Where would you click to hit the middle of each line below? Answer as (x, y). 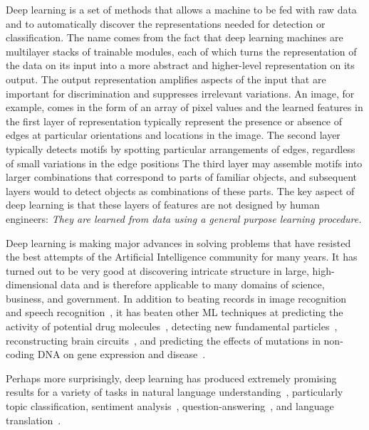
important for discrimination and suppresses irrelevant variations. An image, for (180, 93)
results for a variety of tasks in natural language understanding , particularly (175, 392)
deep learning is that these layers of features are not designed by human (163, 205)
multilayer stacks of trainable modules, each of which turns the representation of (181, 51)
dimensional (32, 284)
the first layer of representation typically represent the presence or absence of (174, 121)
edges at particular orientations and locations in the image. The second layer (173, 135)
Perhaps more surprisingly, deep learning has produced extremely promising (171, 378)
